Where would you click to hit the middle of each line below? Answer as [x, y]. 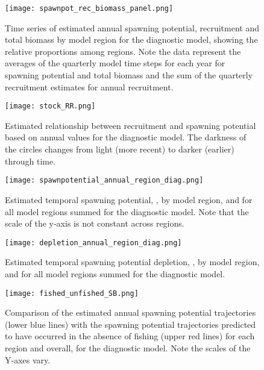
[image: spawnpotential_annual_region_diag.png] [104, 180]
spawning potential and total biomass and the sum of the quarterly [129, 75]
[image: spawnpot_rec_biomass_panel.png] [89, 8]
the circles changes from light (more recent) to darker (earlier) [120, 149]
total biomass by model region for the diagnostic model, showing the [131, 39]
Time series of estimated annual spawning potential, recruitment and [132, 27]
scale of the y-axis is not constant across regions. [95, 223]
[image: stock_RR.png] [50, 106]
